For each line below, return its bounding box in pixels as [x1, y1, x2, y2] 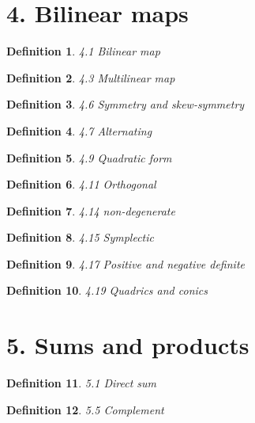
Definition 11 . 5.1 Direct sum [6, 375, 157, 391]
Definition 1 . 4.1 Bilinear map [6, 43, 160, 59]
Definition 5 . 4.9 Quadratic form [6, 149, 172, 166]
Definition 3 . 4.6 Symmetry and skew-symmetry [6, 96, 245, 112]
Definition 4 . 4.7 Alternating [6, 122, 152, 139]
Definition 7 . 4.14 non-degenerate [6, 202, 175, 219]
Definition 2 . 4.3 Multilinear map [6, 69, 175, 86]
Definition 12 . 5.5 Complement [6, 401, 164, 417]
